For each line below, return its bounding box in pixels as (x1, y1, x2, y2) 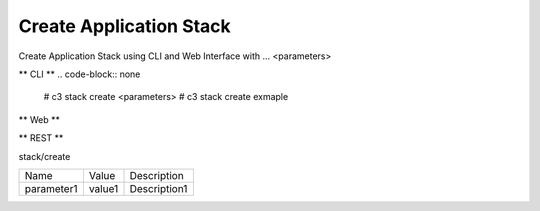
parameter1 (24, 181, 78, 195)
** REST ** (18, 132, 64, 144)
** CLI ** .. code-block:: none (18, 68, 141, 80)
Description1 (129, 181, 188, 195)
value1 (88, 181, 119, 195)
